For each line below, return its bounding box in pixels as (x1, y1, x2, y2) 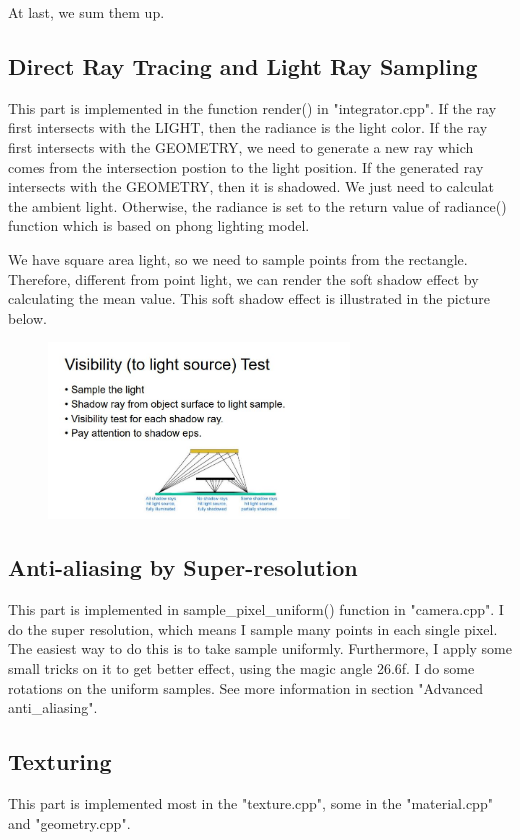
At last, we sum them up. (8, 2, 165, 22)
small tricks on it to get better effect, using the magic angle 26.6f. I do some (8, 657, 475, 678)
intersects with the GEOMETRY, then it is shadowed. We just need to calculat (8, 176, 495, 197)
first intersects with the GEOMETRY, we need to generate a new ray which (8, 136, 474, 157)
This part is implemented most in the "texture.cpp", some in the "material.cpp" (8, 792, 493, 813)
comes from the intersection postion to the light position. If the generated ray (8, 156, 484, 177)
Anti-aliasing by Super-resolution (8, 552, 358, 583)
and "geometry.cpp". (8, 812, 131, 833)
